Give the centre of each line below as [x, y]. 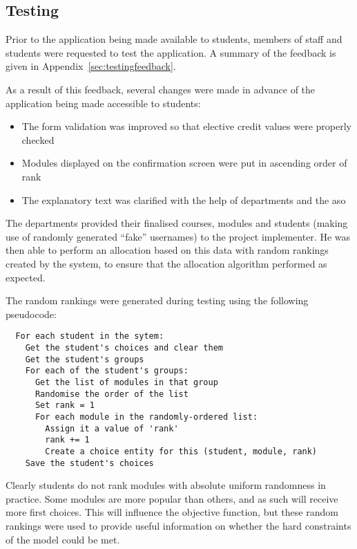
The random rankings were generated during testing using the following [157, 300]
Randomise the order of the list [112, 394]
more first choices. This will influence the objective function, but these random [172, 512]
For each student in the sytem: [90, 336]
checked [38, 139]
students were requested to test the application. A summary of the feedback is [171, 52]
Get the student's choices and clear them [124, 347]
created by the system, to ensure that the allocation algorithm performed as [166, 263]
